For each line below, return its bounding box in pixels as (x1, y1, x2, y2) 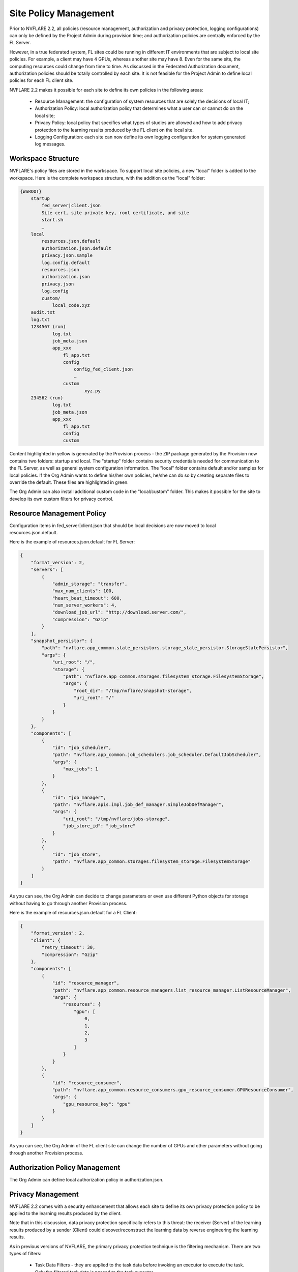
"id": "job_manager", (52, 794, 106, 800)
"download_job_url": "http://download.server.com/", (52, 610, 187, 615)
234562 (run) (31, 395, 64, 401)
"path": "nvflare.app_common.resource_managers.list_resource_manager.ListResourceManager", (52, 987, 291, 993)
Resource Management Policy (9, 509, 107, 517)
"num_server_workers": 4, (52, 602, 117, 608)
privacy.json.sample (41, 252, 93, 258)
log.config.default (41, 259, 90, 266)
